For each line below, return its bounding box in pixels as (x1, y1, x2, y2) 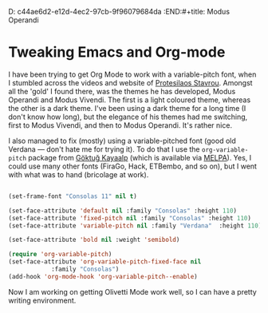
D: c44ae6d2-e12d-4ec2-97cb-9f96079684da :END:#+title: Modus (8, 7, 230, 16)
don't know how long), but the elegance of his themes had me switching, (8, 112, 248, 121)
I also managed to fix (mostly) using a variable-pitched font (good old (8, 136, 237, 145)
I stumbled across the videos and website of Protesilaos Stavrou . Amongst (8, 77, 253, 87)
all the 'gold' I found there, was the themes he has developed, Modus (8, 86, 236, 96)
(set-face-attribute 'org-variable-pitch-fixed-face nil (8, 258, 202, 266)
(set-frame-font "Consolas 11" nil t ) (8, 192, 137, 200)
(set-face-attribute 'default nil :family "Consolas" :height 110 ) (8, 207, 238, 215)
